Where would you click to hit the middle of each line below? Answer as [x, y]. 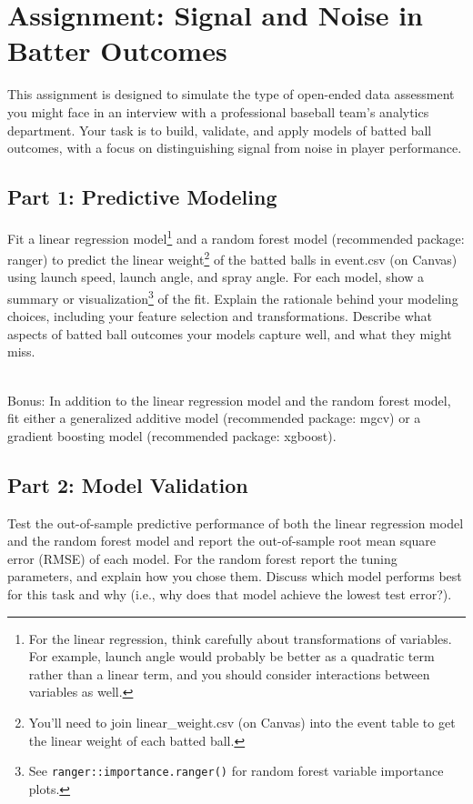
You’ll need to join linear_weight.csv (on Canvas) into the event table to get [242, 722]
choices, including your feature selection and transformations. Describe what [220, 316]
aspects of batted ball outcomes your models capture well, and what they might [230, 333]
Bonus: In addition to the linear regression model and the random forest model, [229, 400]
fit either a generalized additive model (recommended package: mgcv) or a [214, 418]
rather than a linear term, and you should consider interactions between [229, 673]
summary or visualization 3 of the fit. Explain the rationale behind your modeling [233, 296]
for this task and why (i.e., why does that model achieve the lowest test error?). [230, 593]
